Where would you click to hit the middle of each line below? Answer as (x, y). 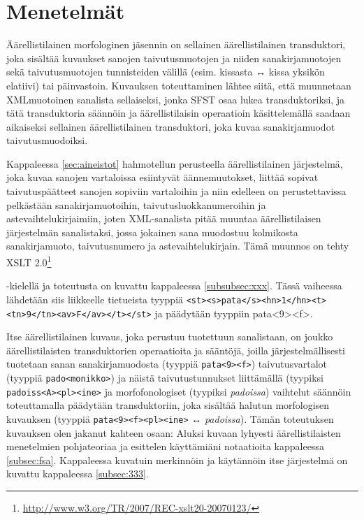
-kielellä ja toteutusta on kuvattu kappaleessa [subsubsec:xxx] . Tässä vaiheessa (174, 286)
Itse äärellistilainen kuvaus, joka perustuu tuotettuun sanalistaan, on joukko (170, 337)
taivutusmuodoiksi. (47, 140)
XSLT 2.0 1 (29, 261)
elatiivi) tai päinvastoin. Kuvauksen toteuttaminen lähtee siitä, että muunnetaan (179, 85)
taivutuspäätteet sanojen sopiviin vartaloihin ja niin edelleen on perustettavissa (176, 191)
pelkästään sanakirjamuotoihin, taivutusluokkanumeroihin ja (136, 204)
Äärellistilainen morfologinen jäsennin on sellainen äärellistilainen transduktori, (176, 44)
